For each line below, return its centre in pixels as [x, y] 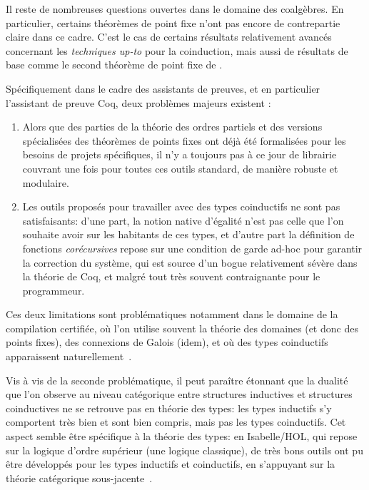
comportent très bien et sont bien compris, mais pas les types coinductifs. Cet [176, 422]
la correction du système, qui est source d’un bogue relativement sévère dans [190, 262]
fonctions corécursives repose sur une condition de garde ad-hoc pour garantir [192, 248]
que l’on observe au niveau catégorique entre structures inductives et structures [179, 394]
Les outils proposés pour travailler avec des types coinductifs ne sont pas [181, 206]
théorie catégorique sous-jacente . [79, 478]
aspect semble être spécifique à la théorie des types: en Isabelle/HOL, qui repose [182, 436]
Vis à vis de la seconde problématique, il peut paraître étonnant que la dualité [177, 380]
